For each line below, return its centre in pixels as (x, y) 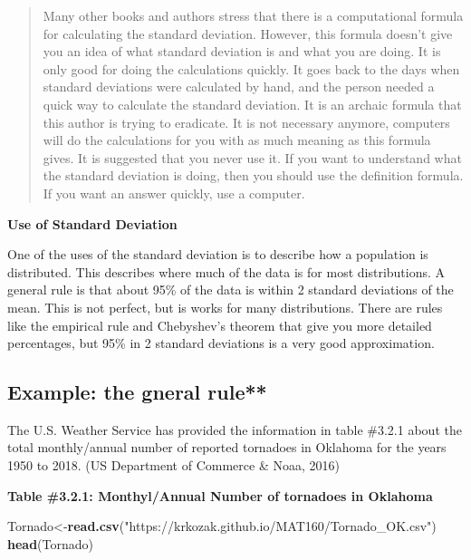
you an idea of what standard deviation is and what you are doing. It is (242, 51)
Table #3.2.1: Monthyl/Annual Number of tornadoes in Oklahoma (220, 495)
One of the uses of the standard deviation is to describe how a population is (218, 254)
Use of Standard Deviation (92, 223)
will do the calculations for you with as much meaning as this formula (237, 140)
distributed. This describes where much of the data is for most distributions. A (226, 271)
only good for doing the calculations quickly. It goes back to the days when (251, 68)
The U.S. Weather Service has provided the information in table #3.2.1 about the (235, 429)
